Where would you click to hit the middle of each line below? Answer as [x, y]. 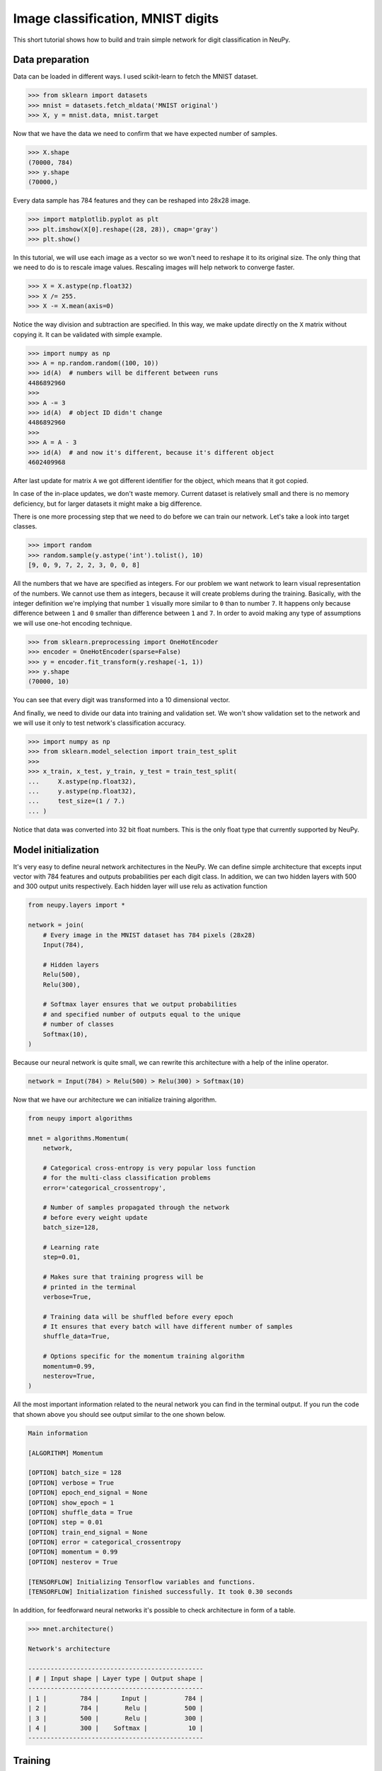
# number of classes [79, 1024]
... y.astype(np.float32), [82, 791]
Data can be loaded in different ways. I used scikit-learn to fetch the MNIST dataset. [135, 77]
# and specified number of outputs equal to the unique [142, 1014]
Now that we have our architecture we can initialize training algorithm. [115, 1099]
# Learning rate [71, 1247]
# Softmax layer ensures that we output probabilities [140, 1005]
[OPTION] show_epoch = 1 [71, 1503]
